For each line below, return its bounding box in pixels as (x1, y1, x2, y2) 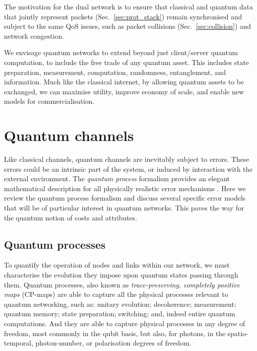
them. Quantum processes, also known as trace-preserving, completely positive (4, 279, 240, 289)
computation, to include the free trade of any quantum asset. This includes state (4, 57, 249, 67)
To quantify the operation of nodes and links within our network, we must (4, 260, 230, 270)
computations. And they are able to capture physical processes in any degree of (4, 318, 245, 328)
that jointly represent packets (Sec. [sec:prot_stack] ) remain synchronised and (4, 11, 242, 21)
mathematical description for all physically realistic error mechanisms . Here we (4, 183, 246, 193)
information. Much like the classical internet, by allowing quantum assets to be (4, 76, 244, 87)
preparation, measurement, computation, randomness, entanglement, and (4, 67, 226, 77)
